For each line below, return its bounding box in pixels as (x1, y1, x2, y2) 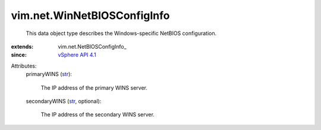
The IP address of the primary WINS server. (40, 84, 148, 91)
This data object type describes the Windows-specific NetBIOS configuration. (26, 30, 217, 37)
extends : (11, 43, 34, 50)
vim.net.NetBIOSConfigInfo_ (58, 43, 127, 50)
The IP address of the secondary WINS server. (40, 111, 155, 118)
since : (11, 51, 27, 59)
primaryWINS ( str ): (26, 71, 73, 78)
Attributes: (11, 62, 37, 69)
